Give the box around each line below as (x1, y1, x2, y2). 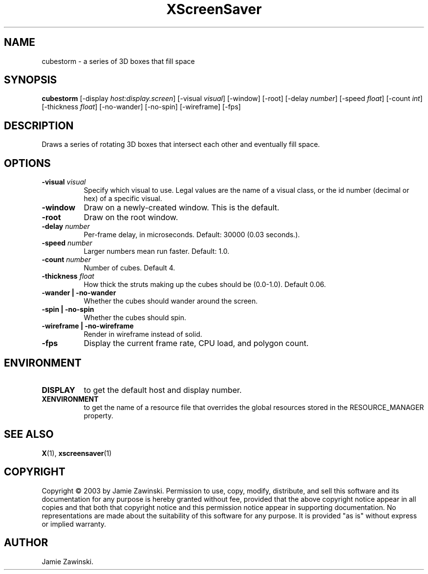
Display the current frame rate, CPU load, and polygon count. (84, 338, 309, 348)
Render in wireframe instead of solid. (84, 330, 202, 339)
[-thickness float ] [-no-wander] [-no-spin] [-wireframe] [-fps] (42, 102, 241, 111)
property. (84, 411, 113, 420)
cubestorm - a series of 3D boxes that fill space (42, 57, 195, 65)
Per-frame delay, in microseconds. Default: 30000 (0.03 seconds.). (84, 230, 300, 239)
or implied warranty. (42, 519, 107, 528)
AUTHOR (4, 536, 48, 549)
